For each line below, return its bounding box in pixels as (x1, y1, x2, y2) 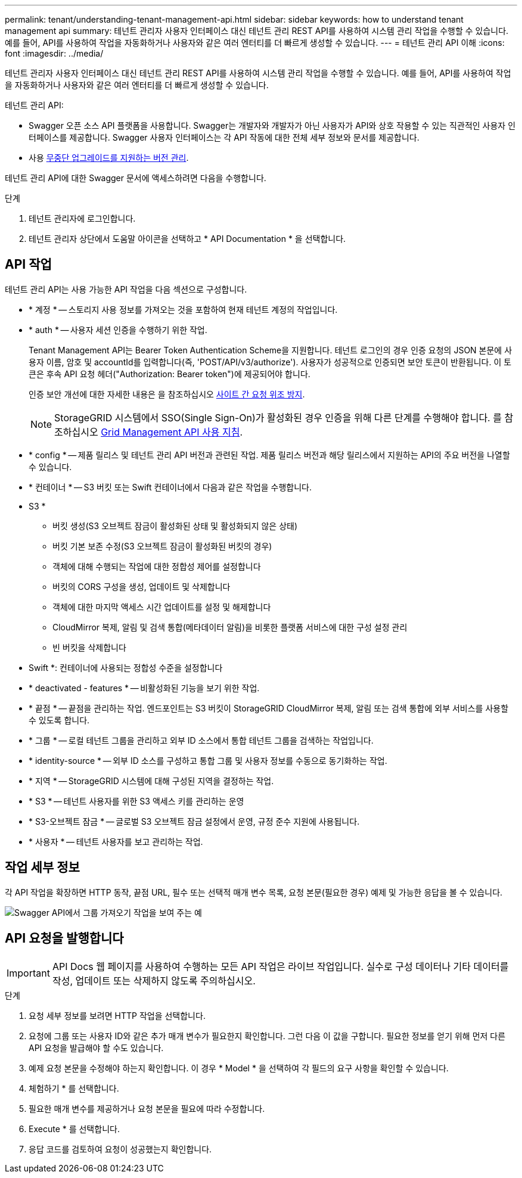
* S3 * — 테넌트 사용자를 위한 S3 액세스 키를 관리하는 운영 (29, 795, 244, 806)
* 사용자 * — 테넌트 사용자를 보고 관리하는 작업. (29, 836, 203, 847)
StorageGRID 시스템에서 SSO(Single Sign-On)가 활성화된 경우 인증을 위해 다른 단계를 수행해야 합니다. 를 (54, 411, 502, 424)
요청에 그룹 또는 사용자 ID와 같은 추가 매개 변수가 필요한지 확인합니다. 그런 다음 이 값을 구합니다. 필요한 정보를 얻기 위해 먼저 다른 (29, 1030, 506, 1041)
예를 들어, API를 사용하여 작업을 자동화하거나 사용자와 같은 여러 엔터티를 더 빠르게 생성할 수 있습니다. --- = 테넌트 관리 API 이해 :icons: (5, 38, 505, 48)
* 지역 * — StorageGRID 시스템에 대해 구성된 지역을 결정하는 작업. (29, 775, 274, 786)
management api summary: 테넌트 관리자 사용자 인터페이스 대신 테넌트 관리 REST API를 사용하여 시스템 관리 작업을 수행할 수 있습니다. (5, 26, 509, 36)
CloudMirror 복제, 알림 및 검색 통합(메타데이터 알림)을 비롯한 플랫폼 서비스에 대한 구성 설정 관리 (52, 621, 408, 632)
